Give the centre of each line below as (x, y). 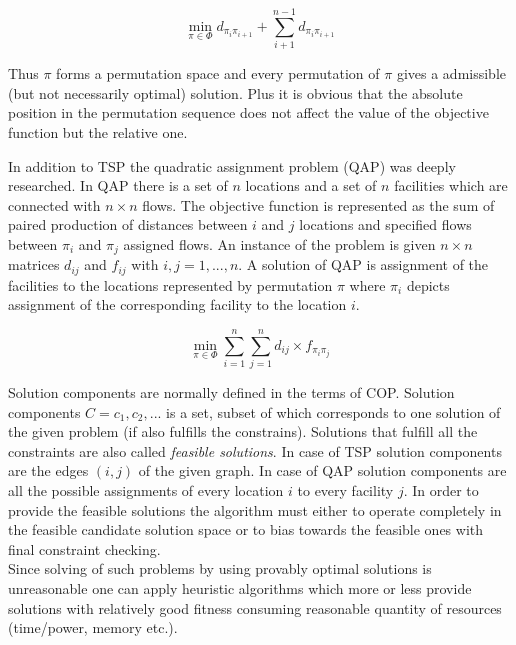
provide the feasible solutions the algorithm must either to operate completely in (255, 509)
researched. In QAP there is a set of (118, 185)
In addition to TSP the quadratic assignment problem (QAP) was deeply (232, 165)
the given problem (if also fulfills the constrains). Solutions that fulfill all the (243, 431)
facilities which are (451, 185)
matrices (34, 264)
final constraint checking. (84, 548)
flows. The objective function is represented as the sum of (318, 204)
